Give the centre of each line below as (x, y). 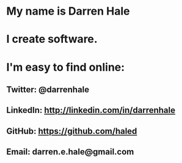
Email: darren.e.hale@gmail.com (70, 152)
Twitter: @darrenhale (48, 89)
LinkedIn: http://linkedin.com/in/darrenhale (91, 110)
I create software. (52, 39)
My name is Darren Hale (68, 11)
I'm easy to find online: (66, 67)
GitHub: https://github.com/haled (72, 131)
